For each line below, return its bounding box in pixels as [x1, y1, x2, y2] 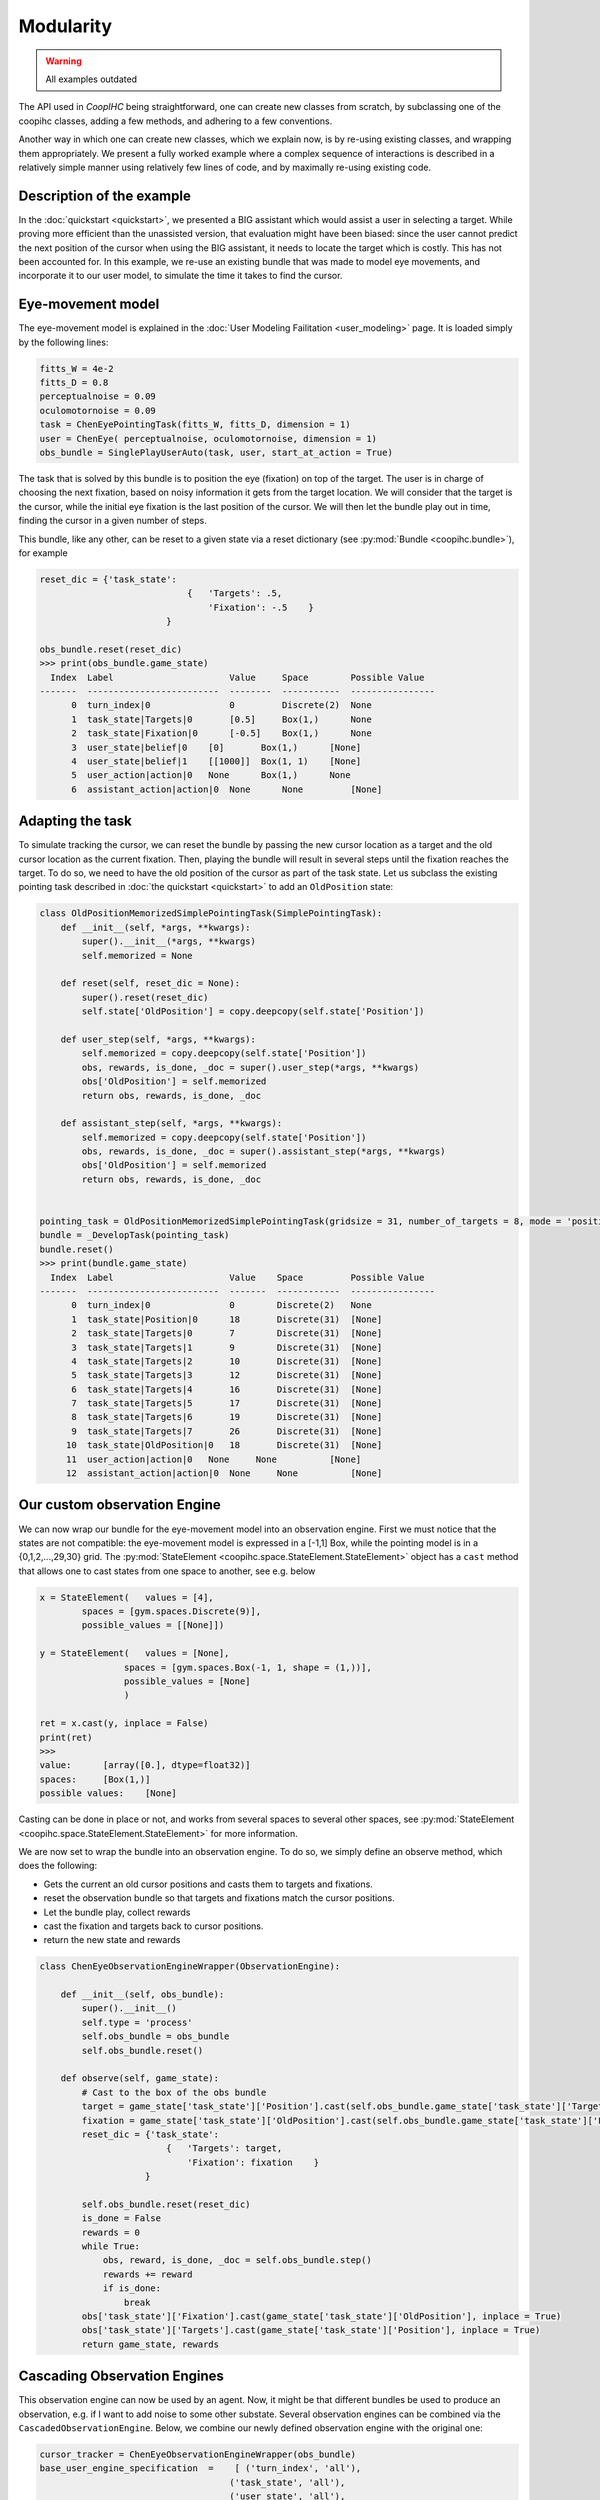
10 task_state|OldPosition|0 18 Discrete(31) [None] [65, 1440, 383, 1451]
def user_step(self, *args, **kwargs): [60, 1033, 257, 1045]
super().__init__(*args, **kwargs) [81, 936, 257, 947]
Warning [45, 55, 82, 67]
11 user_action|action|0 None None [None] [65, 1453, 362, 1465]
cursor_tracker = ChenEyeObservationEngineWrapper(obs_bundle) [39, 2449, 357, 2460]
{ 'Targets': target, [165, 2143, 283, 2154]
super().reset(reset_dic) [81, 991, 209, 1003]
